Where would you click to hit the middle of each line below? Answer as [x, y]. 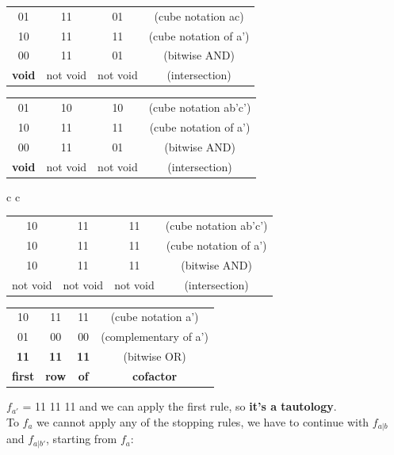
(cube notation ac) [199, 15]
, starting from [82, 439]
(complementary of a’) [155, 336]
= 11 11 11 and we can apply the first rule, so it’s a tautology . [180, 406]
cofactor [155, 376]
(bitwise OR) [155, 356]
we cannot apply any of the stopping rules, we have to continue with [203, 421]
